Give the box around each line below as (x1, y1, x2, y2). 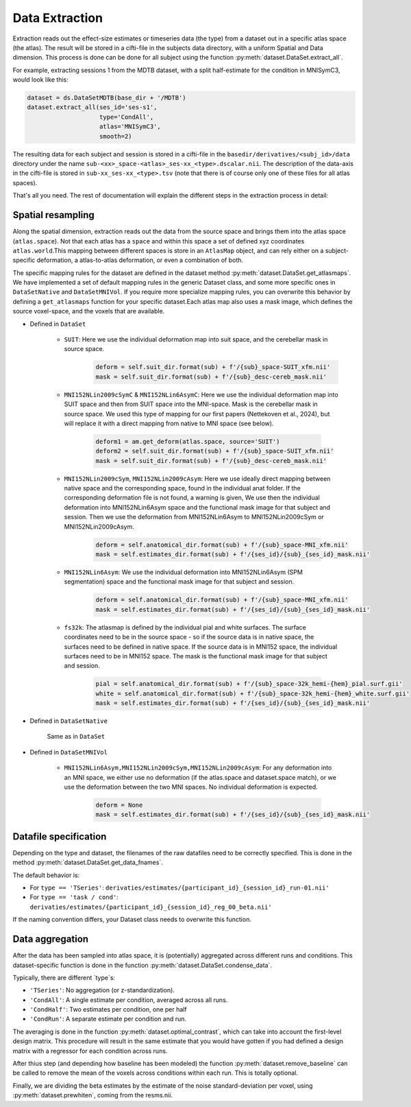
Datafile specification (12, 831, 107, 842)
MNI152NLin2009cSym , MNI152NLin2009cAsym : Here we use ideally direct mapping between (64, 474, 331, 483)
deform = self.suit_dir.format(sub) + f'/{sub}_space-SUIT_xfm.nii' (95, 364, 331, 371)
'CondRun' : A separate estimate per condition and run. (29, 1015, 187, 1023)
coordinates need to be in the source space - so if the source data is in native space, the (64, 633, 314, 641)
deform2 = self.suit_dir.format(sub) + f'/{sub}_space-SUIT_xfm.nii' (95, 447, 334, 455)
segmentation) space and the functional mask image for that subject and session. (64, 578, 295, 586)
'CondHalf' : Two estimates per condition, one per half (29, 1005, 188, 1014)
